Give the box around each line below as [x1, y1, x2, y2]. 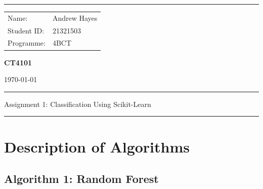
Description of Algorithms [4, 136, 190, 157]
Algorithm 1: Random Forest [4, 171, 159, 186]
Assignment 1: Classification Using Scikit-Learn [4, 98, 151, 109]
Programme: [8, 37, 46, 48]
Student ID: [8, 25, 45, 35]
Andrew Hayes [52, 12, 98, 23]
